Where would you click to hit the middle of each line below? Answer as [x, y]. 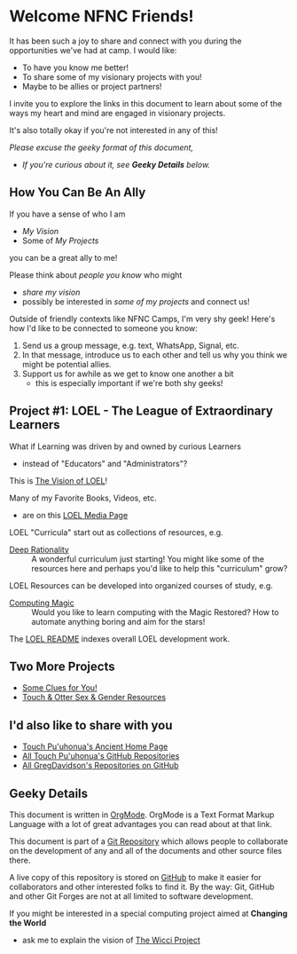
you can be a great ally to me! [63, 257]
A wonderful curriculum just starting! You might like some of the [148, 559]
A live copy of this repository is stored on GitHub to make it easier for [135, 877]
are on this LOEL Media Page [75, 515]
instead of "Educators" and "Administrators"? [105, 463]
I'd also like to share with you [91, 725]
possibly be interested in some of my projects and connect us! [136, 301]
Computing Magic [42, 603]
